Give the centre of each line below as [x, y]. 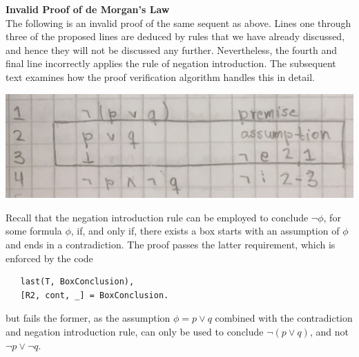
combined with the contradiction [284, 318]
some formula [34, 231]
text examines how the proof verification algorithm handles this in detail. [160, 76]
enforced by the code [49, 258]
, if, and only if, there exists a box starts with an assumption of [205, 231]
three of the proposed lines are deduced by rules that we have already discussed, [175, 36]
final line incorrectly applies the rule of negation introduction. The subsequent [171, 63]
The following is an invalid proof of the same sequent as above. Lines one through [178, 22]
